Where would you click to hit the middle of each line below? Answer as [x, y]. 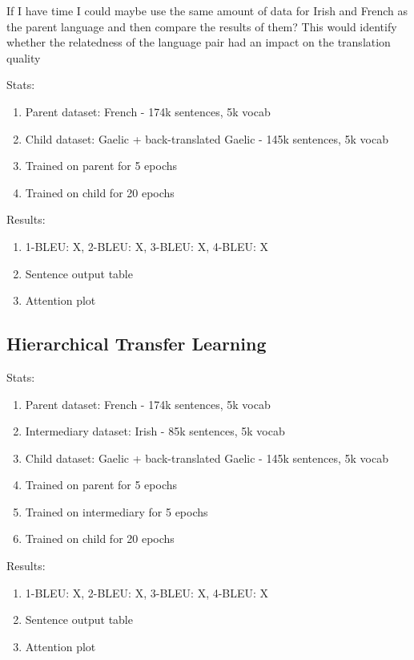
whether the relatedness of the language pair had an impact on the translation [199, 42]
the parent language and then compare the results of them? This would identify [202, 26]
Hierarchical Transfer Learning [137, 344]
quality [24, 57]
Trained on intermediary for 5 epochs [117, 511]
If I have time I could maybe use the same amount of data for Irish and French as [207, 10]
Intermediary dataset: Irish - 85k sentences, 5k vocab [155, 431]
